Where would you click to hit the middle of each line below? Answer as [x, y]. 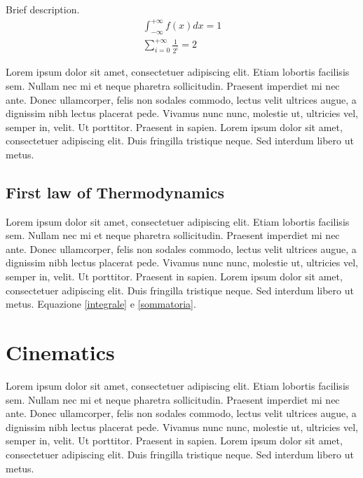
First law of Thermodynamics [115, 192]
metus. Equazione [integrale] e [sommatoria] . [101, 304]
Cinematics [60, 352]
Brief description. [43, 9]
